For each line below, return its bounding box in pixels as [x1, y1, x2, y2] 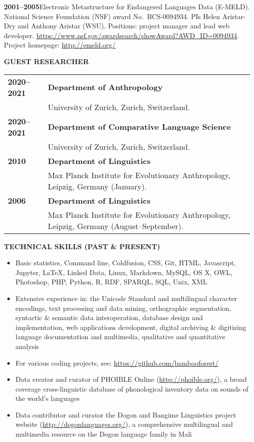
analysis [15, 341, 39, 351]
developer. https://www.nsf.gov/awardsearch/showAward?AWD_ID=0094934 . [4, 30, 239, 40]
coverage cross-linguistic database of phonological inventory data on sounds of [15, 383, 249, 394]
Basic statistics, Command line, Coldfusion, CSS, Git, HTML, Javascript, [15, 257, 236, 268]
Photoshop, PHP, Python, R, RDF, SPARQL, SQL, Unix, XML [15, 277, 208, 287]
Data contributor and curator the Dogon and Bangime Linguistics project [15, 409, 236, 419]
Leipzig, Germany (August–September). [47, 220, 184, 232]
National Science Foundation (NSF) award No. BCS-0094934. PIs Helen [4, 11, 220, 21]
